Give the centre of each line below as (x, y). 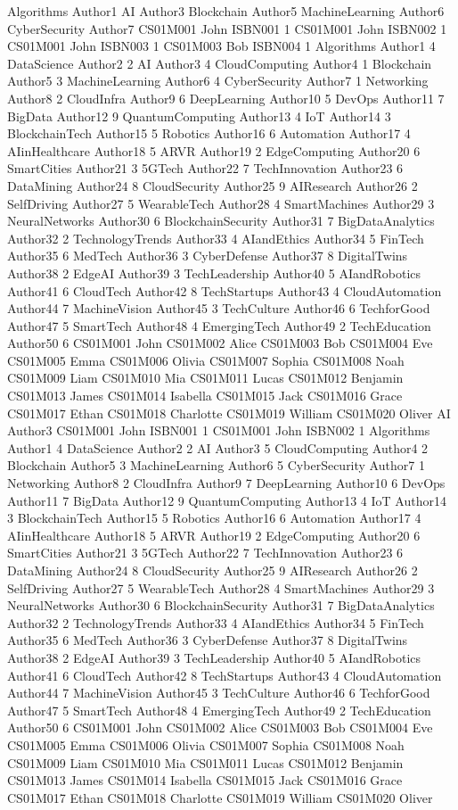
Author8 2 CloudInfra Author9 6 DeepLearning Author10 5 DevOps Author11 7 (226, 98)
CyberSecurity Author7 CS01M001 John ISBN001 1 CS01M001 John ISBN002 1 (227, 28)
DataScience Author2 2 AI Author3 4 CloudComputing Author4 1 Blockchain (220, 63)
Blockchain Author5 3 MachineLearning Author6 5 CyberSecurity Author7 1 (216, 465)
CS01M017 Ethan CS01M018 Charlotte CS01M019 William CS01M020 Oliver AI (229, 413)
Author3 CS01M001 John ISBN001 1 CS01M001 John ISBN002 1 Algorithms (219, 430)
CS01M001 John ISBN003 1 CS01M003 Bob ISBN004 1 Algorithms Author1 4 (221, 46)
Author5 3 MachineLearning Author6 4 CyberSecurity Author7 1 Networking (218, 81)
